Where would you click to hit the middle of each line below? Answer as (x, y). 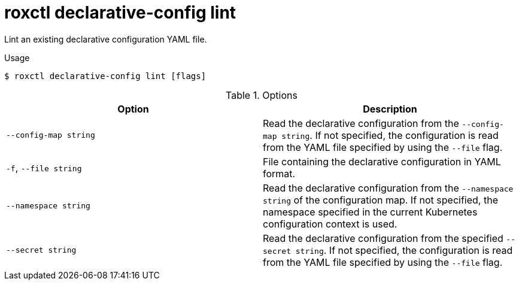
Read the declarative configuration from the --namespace (388, 188)
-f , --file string (44, 167)
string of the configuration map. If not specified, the (380, 200)
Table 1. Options (262, 95)
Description (390, 109)
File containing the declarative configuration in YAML (382, 161)
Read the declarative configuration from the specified (383, 238)
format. (279, 173)
